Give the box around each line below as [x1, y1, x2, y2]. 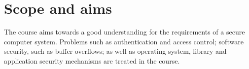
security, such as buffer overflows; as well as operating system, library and [4, 46, 227, 56]
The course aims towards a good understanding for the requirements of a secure [4, 27, 245, 37]
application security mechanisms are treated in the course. [4, 55, 180, 66]
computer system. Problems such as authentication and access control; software [4, 36, 244, 46]
